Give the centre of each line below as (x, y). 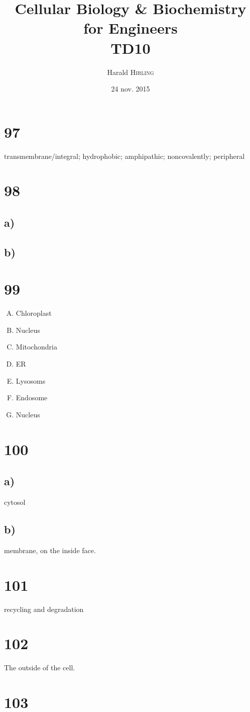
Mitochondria (36, 347)
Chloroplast (34, 313)
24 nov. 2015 (131, 89)
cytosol (15, 502)
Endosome (32, 397)
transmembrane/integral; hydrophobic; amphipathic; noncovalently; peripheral (124, 156)
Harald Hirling (131, 72)
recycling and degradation (44, 609)
